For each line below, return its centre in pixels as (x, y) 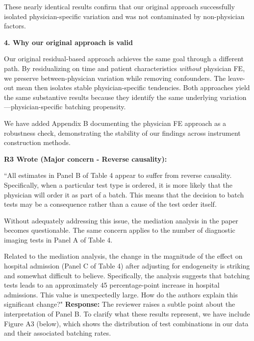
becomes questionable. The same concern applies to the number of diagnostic (120, 230)
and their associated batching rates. (58, 333)
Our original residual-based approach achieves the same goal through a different (124, 59)
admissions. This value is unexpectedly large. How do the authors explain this (121, 294)
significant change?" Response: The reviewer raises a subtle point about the (120, 304)
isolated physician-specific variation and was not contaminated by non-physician (124, 16)
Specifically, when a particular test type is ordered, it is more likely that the (118, 184)
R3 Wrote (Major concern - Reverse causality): (86, 158)
